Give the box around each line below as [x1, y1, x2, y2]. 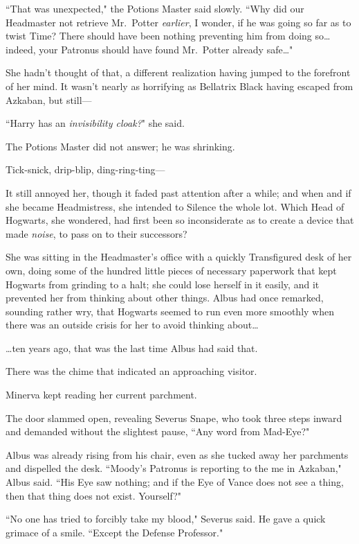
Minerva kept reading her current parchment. [6, 387, 197, 402]
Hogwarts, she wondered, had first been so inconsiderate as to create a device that [6, 213, 354, 227]
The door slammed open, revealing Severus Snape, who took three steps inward [6, 410, 342, 425]
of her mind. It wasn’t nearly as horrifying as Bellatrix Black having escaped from [6, 78, 353, 93]
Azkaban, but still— [6, 92, 92, 107]
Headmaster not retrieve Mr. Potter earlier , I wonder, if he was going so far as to [6, 15, 351, 29]
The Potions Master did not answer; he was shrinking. [6, 139, 235, 153]
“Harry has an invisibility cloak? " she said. [6, 116, 185, 130]
